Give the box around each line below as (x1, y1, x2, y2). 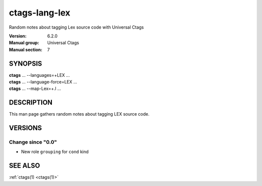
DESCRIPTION (9, 99, 53, 107)
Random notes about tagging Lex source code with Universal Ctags (9, 24, 144, 30)
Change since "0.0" (9, 139, 57, 146)
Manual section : (9, 47, 43, 52)
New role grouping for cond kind (21, 149, 89, 155)
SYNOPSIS (9, 59, 42, 68)
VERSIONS (9, 124, 42, 132)
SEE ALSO (9, 162, 40, 170)
